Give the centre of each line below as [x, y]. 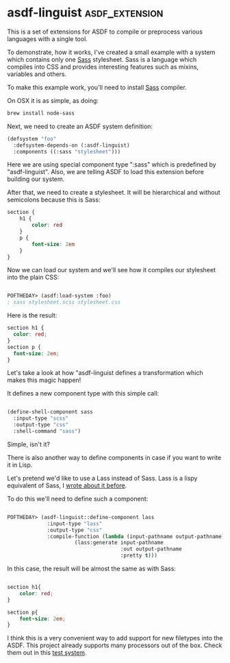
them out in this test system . [47, 653]
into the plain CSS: [33, 277]
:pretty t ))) [139, 556]
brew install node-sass [41, 113]
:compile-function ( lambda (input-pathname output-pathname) [136, 536]
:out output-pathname [151, 549]
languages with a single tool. [47, 38]
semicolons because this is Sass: [54, 200]
